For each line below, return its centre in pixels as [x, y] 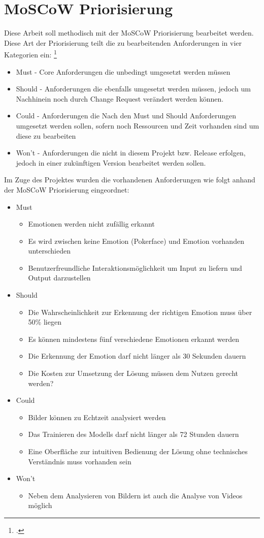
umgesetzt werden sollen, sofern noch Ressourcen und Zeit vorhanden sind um [138, 125]
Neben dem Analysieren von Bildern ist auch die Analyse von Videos [135, 495]
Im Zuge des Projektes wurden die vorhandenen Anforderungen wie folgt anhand [130, 180]
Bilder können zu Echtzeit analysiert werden [97, 417]
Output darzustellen [59, 278]
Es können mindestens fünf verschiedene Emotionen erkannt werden [134, 339]
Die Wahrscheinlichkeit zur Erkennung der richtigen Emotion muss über [140, 312]
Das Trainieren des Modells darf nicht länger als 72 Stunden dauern [134, 434]
